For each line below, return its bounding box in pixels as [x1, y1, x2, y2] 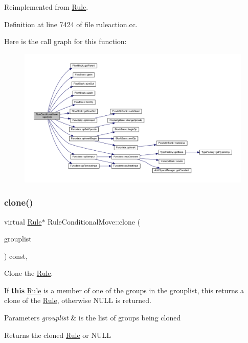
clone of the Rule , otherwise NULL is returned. [4, 295, 151, 306]
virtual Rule [4, 216, 42, 227]
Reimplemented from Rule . [4, 2, 88, 12]
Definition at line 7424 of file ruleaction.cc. [4, 18, 138, 29]
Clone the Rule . [4, 268, 53, 278]
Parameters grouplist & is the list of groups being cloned [4, 312, 181, 323]
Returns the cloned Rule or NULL [4, 329, 111, 340]
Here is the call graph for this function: [4, 36, 127, 47]
